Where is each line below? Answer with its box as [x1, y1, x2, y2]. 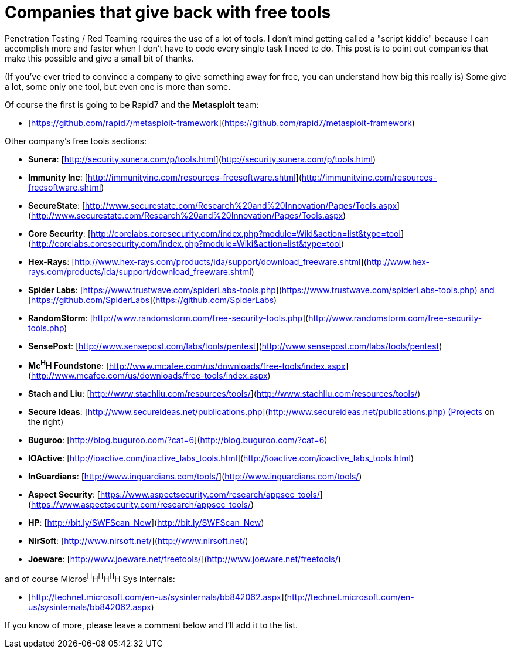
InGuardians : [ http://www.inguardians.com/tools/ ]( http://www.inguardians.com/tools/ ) [28, 471, 362, 482]
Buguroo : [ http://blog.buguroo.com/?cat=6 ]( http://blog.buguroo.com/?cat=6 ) [28, 435, 328, 445]
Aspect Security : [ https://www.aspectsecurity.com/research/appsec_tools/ [28, 489, 320, 500]
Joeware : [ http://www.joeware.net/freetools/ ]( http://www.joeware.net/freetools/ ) [28, 554, 341, 564]
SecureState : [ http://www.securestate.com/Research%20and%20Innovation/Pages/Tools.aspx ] [28, 200, 400, 210]
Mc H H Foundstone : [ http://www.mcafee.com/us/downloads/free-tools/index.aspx [28, 359, 346, 371]
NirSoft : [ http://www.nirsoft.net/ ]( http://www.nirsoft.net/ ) [28, 536, 248, 546]
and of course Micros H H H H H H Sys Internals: [5, 572, 175, 584]
